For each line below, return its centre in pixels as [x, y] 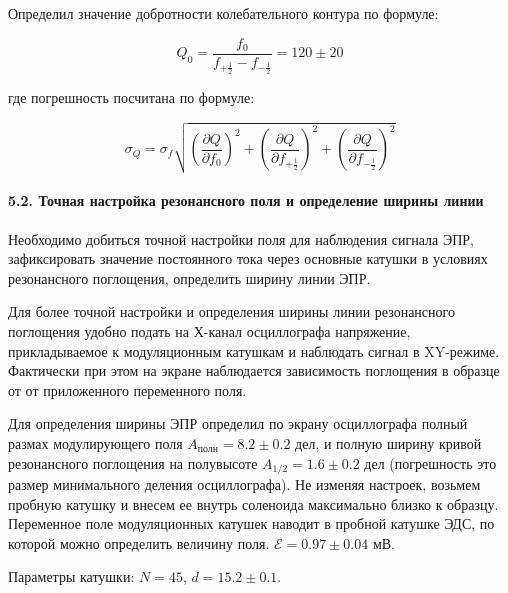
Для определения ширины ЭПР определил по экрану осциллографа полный [238, 423]
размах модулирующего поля [95, 442]
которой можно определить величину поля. [139, 542]
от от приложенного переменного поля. [127, 389]
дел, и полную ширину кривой [388, 442]
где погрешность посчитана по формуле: [131, 97]
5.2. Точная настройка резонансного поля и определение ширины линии [246, 200]
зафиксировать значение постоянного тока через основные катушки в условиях [248, 258]
